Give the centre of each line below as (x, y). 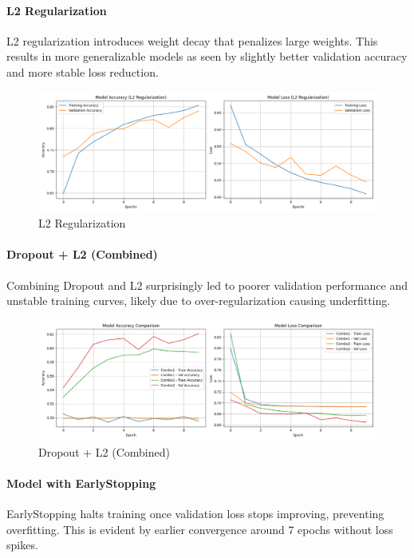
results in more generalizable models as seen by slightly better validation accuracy (207, 56)
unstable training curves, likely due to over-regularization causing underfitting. (199, 301)
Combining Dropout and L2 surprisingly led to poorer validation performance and (207, 285)
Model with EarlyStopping (81, 483)
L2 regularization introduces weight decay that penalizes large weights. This (192, 40)
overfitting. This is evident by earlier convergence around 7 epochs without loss (200, 529)
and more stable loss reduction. (83, 71)
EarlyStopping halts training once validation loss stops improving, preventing (195, 513)
